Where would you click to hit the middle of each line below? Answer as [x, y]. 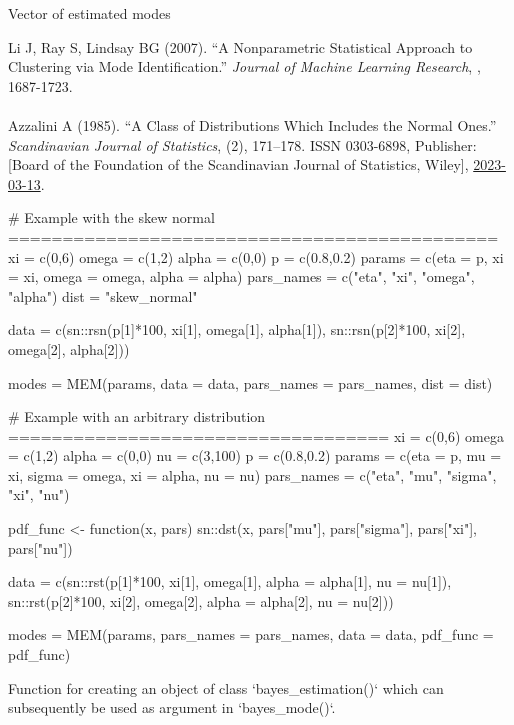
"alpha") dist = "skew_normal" [103, 295]
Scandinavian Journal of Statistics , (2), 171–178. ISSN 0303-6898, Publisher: [242, 144]
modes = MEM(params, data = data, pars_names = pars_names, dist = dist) [250, 382]
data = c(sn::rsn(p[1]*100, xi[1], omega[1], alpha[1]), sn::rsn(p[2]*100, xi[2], [237, 329]
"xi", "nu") [39, 494]
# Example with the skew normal [111, 217]
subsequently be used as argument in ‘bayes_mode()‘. [172, 707]
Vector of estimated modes [89, 13]
